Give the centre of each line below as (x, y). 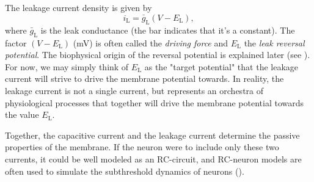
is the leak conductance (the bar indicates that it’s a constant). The (168, 30)
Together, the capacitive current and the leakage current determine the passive (152, 135)
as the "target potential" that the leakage (221, 66)
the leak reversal (274, 42)
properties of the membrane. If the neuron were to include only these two (142, 147)
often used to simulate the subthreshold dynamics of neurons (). (125, 171)
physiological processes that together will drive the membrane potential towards (155, 102)
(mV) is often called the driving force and (151, 42)
